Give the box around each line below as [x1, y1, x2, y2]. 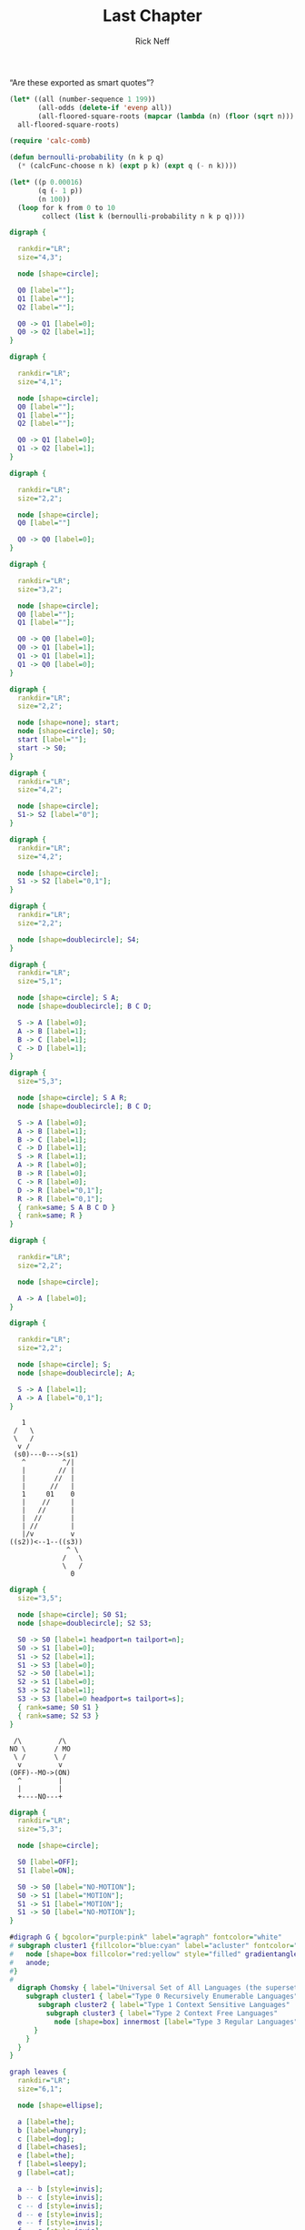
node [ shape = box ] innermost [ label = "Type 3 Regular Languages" [54, 2017, 299, 2026]
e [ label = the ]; [17, 2151, 75, 2161]
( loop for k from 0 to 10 [17, 203, 116, 212]
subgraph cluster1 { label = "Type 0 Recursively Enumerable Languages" [25, 1992, 299, 2002]
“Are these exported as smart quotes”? [9, 76, 154, 87]
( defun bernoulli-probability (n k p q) [9, 153, 165, 162]
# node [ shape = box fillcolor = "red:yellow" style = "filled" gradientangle [9, 1949, 299, 1959]
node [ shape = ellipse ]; [17, 2101, 103, 2110]
